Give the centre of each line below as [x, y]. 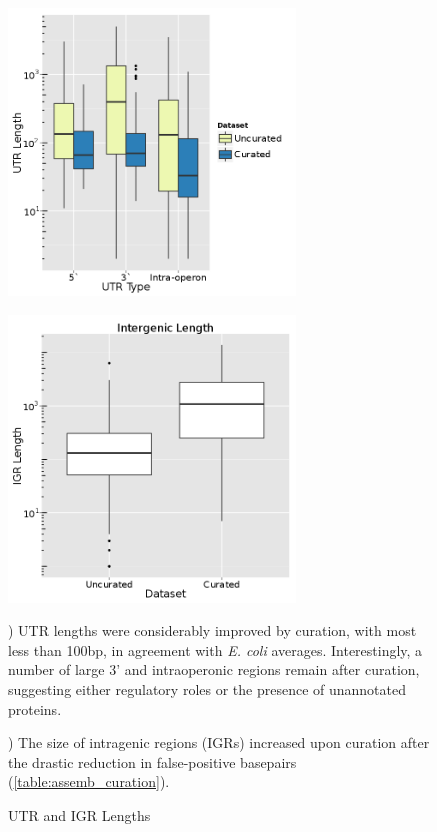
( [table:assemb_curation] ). [89, 781]
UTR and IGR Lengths [79, 814]
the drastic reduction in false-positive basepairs [152, 761]
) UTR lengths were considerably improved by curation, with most [212, 630]
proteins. [35, 708]
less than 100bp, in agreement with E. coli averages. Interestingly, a [215, 649]
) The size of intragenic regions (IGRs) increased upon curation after [219, 742]
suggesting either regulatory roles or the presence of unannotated [207, 688]
